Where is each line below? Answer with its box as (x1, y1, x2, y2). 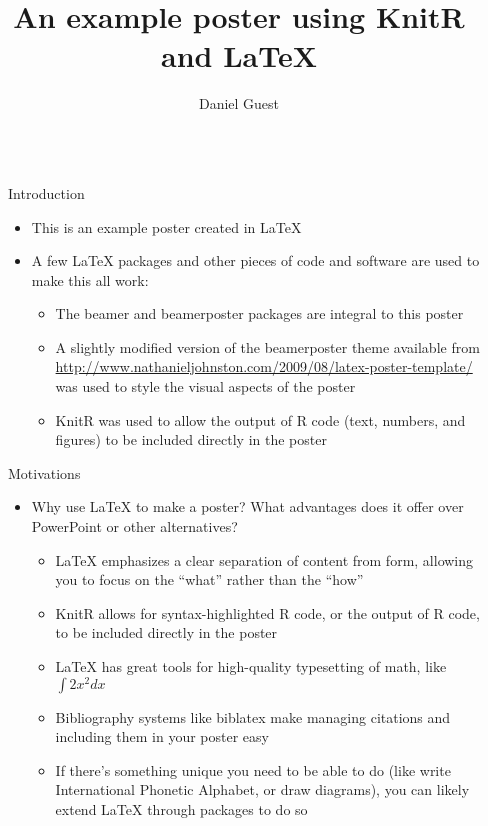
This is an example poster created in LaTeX (31, 216, 302, 237)
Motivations (8, 462, 81, 483)
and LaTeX (161, 35, 317, 76)
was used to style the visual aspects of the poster (55, 376, 356, 397)
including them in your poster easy (55, 726, 269, 747)
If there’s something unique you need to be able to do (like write (55, 759, 451, 780)
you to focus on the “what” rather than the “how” (55, 569, 364, 590)
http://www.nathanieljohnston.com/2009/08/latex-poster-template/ (55, 356, 473, 377)
